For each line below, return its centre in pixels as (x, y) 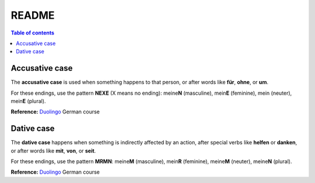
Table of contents (33, 33)
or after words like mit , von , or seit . (53, 151)
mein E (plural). (28, 101)
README (33, 15)
